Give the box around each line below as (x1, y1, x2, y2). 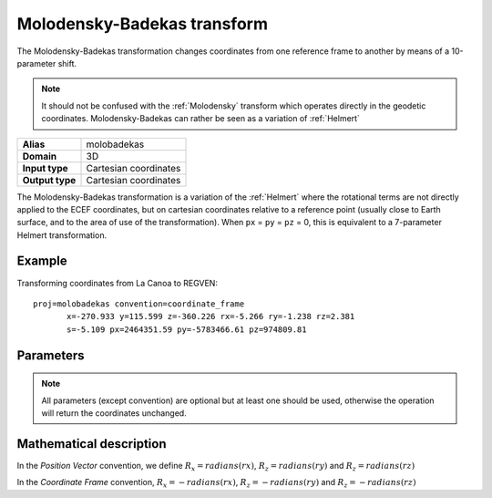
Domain (22, 150, 57, 162)
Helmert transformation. (16, 229, 108, 241)
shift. (57, 57, 77, 68)
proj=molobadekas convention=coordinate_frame (33, 298, 245, 309)
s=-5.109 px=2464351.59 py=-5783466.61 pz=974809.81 (67, 324, 307, 335)
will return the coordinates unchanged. (41, 407, 187, 419)
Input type (22, 161, 68, 174)
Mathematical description (16, 436, 168, 451)
